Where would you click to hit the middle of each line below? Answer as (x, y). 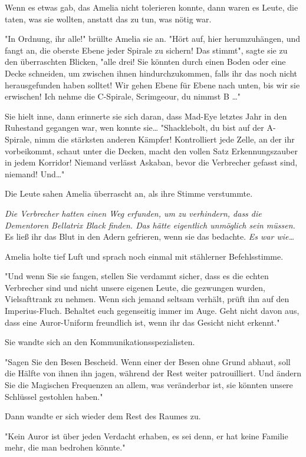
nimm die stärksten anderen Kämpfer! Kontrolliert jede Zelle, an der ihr (164, 139)
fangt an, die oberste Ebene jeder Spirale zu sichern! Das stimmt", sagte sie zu (146, 50)
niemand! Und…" (35, 173)
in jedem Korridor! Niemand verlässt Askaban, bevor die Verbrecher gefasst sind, (151, 162)
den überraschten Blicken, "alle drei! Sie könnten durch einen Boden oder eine (145, 62)
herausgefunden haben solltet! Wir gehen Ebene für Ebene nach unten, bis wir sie (152, 85)
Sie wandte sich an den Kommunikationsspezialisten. (100, 342)
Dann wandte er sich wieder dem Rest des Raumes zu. (103, 416)
